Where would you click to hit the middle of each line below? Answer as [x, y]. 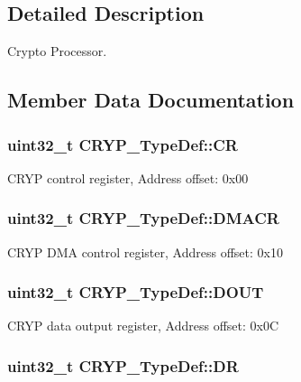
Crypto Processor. [57, 51]
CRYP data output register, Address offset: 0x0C [143, 326]
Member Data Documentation [151, 100]
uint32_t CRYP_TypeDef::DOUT [136, 292]
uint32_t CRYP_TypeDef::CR [123, 144]
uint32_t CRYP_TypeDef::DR [123, 365]
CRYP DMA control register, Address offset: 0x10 [145, 252]
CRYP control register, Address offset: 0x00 [128, 177]
